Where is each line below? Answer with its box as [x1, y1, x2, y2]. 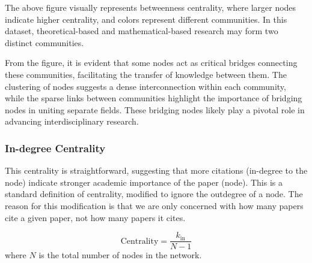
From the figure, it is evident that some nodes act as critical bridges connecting [5, 56, 298, 69]
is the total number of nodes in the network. [38, 249, 202, 261]
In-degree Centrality [5, 140, 106, 155]
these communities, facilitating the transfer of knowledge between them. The [5, 68, 287, 80]
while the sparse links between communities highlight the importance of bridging [5, 92, 302, 104]
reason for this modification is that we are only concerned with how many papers [5, 199, 304, 211]
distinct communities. [5, 36, 84, 49]
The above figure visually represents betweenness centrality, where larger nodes [5, 1, 296, 13]
